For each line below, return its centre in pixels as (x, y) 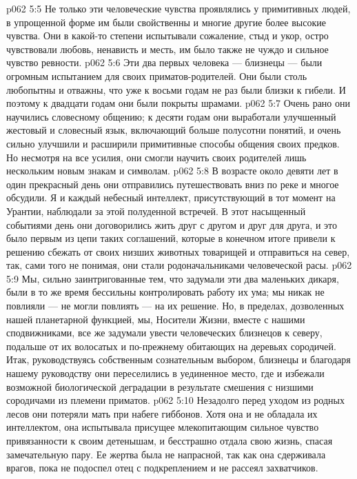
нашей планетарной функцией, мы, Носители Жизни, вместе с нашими (156, 319)
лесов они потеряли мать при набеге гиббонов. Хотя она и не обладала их (162, 413)
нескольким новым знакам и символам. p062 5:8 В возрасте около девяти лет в (172, 171)
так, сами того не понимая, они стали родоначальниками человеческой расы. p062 (179, 265)
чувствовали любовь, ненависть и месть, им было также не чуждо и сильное (167, 49)
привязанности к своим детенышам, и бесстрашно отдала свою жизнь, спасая (170, 440)
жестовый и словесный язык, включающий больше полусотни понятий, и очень (174, 130)
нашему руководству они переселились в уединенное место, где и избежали (165, 373)
